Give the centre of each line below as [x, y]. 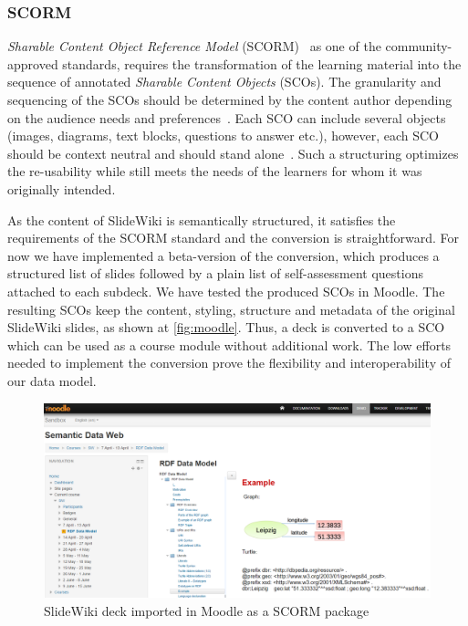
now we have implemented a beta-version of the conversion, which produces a [224, 255]
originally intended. [62, 188]
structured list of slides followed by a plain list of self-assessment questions [215, 273]
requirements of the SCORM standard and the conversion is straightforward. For [234, 238]
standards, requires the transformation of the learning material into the [262, 63]
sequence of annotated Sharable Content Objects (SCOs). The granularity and [224, 82]
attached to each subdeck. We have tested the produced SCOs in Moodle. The [226, 291]
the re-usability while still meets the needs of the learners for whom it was [215, 171]
